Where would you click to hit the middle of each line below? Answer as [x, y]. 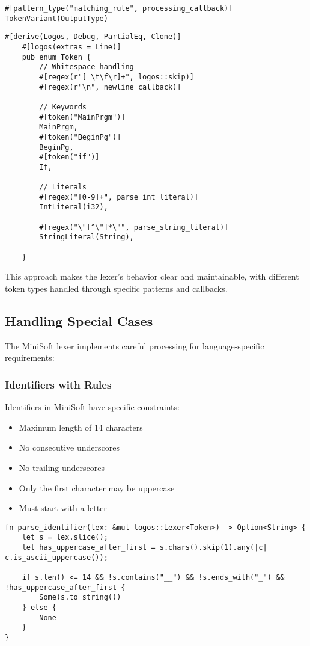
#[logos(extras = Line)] [71, 47]
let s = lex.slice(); [65, 537]
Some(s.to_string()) [80, 598]
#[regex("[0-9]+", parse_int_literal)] [119, 197]
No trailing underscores [62, 467]
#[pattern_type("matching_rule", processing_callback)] [119, 8]
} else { [39, 608]
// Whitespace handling [87, 67]
